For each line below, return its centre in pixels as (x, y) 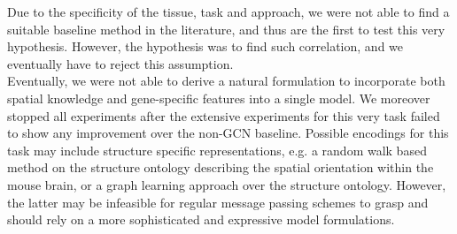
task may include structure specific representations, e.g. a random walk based (217, 150)
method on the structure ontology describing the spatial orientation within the (221, 167)
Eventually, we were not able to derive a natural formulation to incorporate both (226, 81)
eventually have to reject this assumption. (120, 63)
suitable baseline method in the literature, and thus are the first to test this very (226, 29)
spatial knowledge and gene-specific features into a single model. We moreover (219, 98)
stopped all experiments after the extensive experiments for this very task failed (224, 115)
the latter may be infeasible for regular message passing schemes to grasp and (218, 202)
